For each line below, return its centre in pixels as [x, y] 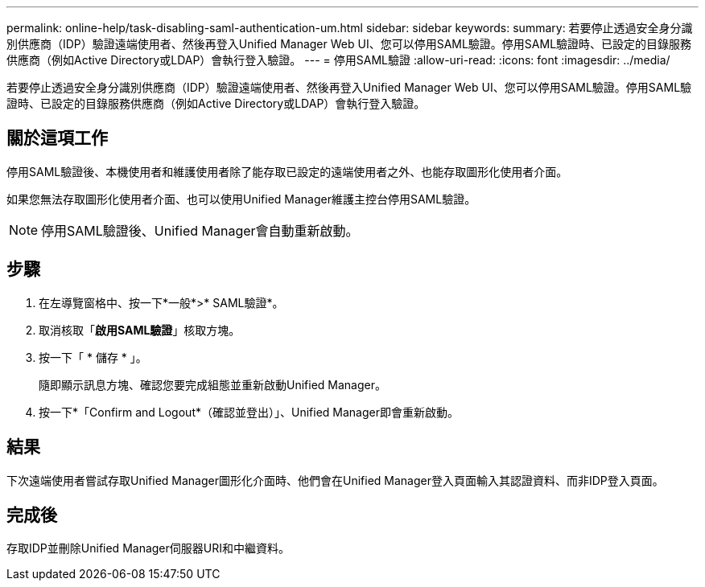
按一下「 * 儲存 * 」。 [93, 357]
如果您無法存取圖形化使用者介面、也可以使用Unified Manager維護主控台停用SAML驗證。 [241, 199]
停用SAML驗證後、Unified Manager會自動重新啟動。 [200, 230]
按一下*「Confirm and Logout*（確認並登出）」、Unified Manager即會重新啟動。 [249, 412]
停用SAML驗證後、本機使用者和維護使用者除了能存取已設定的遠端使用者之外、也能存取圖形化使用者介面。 [287, 171]
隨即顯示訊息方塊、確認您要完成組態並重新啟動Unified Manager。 [212, 384]
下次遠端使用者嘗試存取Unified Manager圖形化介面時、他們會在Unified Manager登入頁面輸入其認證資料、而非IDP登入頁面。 [335, 480]
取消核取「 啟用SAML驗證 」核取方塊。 [140, 330]
